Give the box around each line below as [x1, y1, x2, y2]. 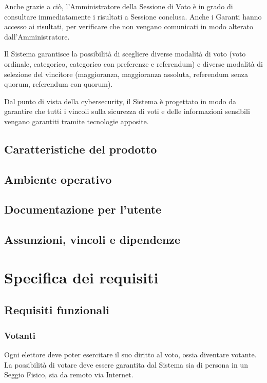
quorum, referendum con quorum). [4, 79, 113, 89]
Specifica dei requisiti [4, 266, 159, 288]
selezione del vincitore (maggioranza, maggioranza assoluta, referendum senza [4, 68, 248, 79]
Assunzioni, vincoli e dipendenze [4, 232, 181, 247]
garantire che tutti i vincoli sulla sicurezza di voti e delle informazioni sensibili [4, 106, 250, 117]
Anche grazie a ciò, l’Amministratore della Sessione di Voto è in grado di [4, 1, 233, 11]
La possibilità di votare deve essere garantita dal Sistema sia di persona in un [4, 359, 248, 370]
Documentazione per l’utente [4, 201, 162, 217]
